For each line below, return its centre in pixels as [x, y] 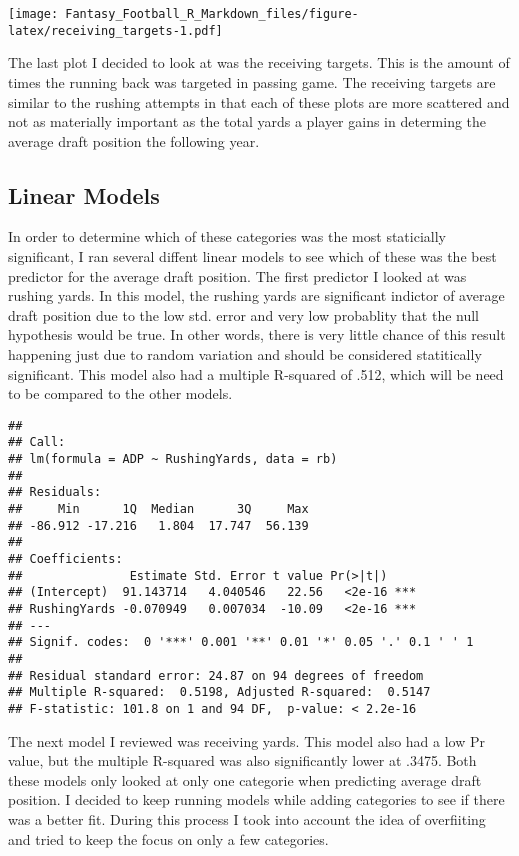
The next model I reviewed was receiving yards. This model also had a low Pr [246, 740]
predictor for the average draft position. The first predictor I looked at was [237, 275]
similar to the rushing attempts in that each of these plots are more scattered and [259, 101]
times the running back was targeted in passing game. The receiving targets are [252, 81]
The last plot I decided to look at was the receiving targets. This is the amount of [259, 62]
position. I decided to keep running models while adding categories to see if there [256, 799]
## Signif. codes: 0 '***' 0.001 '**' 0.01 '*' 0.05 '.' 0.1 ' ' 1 [241, 642]
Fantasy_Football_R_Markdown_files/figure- [212, 14]
